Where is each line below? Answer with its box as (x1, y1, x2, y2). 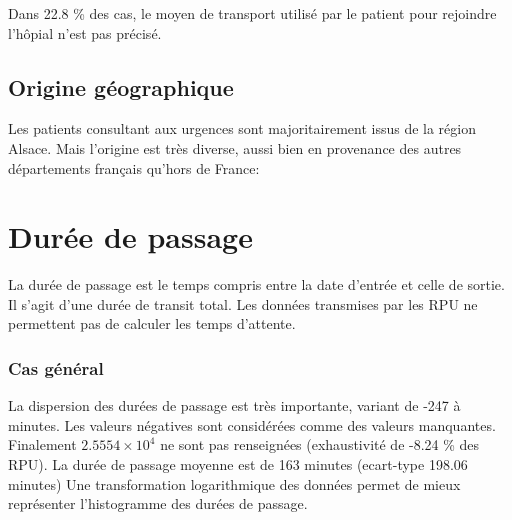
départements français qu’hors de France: (8, 157, 260, 178)
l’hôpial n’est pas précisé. (8, 22, 162, 43)
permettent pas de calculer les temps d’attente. (8, 313, 296, 334)
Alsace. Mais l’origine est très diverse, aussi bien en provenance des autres (8, 137, 462, 158)
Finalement (8, 434, 77, 455)
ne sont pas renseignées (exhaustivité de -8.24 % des (160, 434, 480, 455)
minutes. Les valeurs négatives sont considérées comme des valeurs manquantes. (8, 414, 496, 435)
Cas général (8, 356, 104, 380)
